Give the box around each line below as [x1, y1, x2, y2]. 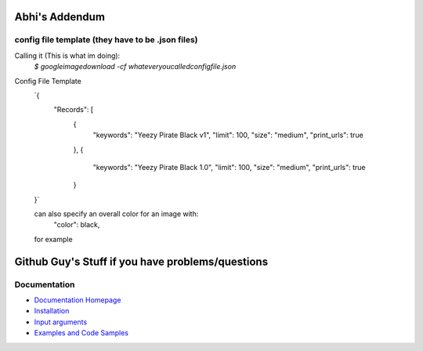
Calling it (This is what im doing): [14, 51, 121, 60]
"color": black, [53, 220, 100, 230]
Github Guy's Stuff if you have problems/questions [14, 255, 269, 268]
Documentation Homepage [34, 295, 121, 305]
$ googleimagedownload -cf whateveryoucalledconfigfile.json [34, 62, 237, 71]
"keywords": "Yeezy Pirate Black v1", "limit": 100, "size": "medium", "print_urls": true [92, 130, 363, 140]
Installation [34, 306, 70, 316]
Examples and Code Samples [34, 328, 129, 338]
